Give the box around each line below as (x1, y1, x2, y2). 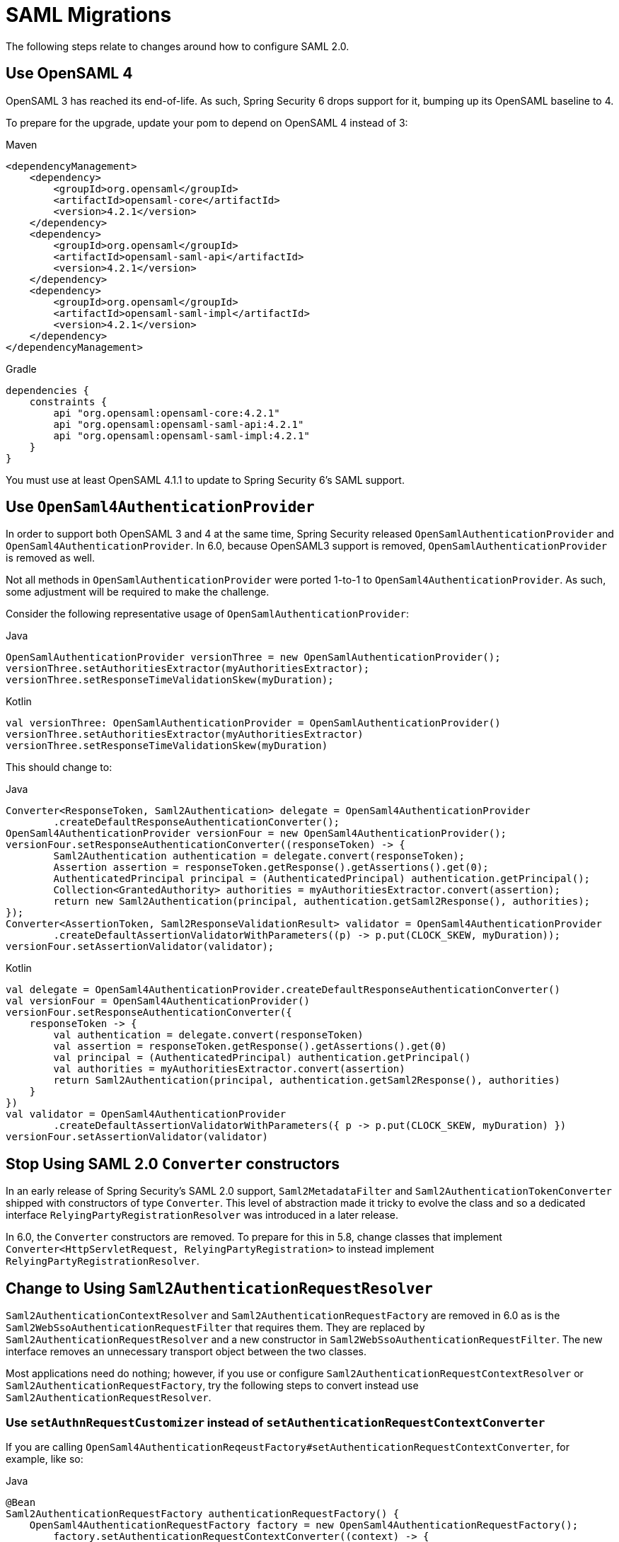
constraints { (29, 395, 108, 407)
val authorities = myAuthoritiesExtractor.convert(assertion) (53, 1063, 405, 1075)
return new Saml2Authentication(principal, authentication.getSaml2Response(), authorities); (53, 895, 591, 908)
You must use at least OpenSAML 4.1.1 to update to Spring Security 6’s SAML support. (6, 473, 405, 486)
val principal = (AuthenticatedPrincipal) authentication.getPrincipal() (53, 1052, 471, 1064)
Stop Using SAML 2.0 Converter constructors (6, 1154, 340, 1173)
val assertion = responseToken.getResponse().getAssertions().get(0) (53, 1040, 447, 1053)
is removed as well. (6, 552, 95, 564)
